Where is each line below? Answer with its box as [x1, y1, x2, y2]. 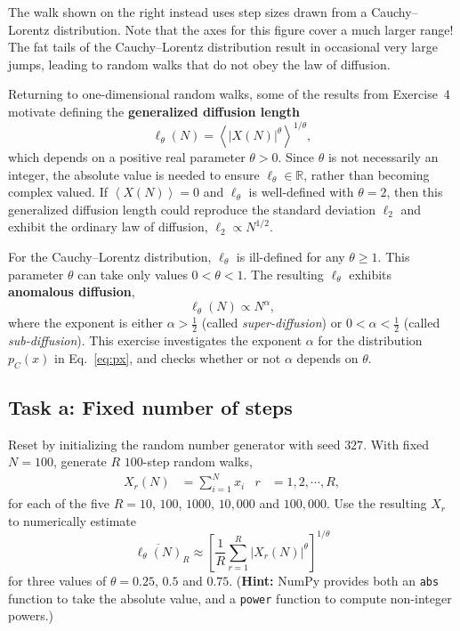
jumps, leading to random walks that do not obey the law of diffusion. [8, 54, 391, 73]
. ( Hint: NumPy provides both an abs [229, 570, 440, 589]
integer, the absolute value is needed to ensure [8, 165, 260, 183]
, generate [52, 452, 107, 471]
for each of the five [8, 494, 109, 513]
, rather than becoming [303, 165, 430, 183]
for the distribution [318, 331, 423, 350]
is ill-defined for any [236, 247, 345, 266]
